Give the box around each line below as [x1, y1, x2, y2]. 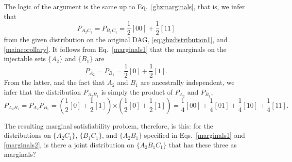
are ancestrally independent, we [140, 77, 235, 87]
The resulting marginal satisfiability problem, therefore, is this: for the [4, 120, 213, 130]
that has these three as [169, 139, 237, 149]
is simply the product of [101, 86, 173, 97]
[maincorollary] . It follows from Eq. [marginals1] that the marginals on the [4, 44, 227, 54]
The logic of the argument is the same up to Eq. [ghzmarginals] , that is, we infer [4, 1, 245, 11]
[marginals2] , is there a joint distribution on [4, 139, 134, 149]
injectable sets [4, 53, 46, 64]
